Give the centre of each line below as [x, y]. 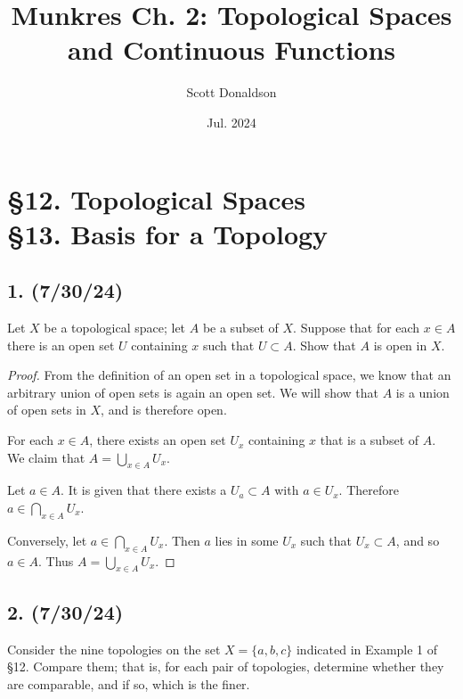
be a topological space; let [115, 328]
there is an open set [61, 345]
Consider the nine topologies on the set [114, 649]
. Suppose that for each [357, 328]
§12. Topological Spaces [156, 198]
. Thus [56, 560]
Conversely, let [47, 540]
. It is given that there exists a [144, 490]
